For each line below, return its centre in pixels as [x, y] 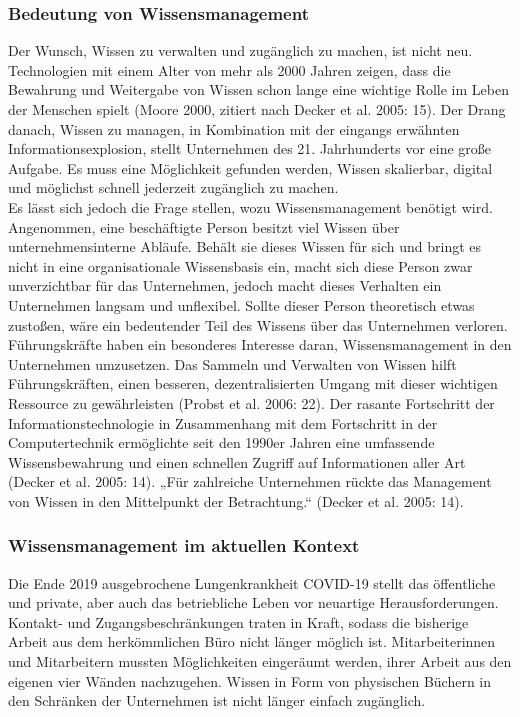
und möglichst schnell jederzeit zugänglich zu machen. [173, 187]
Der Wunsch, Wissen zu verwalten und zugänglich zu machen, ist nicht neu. [240, 50]
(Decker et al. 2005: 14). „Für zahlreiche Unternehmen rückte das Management [250, 481]
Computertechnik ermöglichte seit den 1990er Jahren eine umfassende [221, 442]
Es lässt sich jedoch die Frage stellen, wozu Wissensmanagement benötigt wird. [250, 206]
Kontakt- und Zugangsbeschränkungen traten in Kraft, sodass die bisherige [238, 621]
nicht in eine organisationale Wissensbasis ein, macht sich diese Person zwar [240, 265]
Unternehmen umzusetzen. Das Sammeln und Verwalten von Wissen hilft [232, 363]
